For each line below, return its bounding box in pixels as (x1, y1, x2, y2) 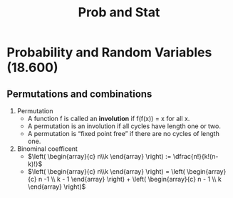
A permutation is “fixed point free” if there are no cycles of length (27, 130, 220, 137)
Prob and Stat (78, 4, 160, 21)
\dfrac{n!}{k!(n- (172, 152, 219, 160)
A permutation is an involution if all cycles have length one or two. (27, 122, 222, 130)
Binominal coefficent (16, 145, 78, 153)
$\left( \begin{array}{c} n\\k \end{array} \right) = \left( (27, 167, 186, 175)
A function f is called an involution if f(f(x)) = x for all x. (27, 115, 190, 123)
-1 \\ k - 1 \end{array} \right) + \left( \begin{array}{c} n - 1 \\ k (43, 175, 222, 183)
